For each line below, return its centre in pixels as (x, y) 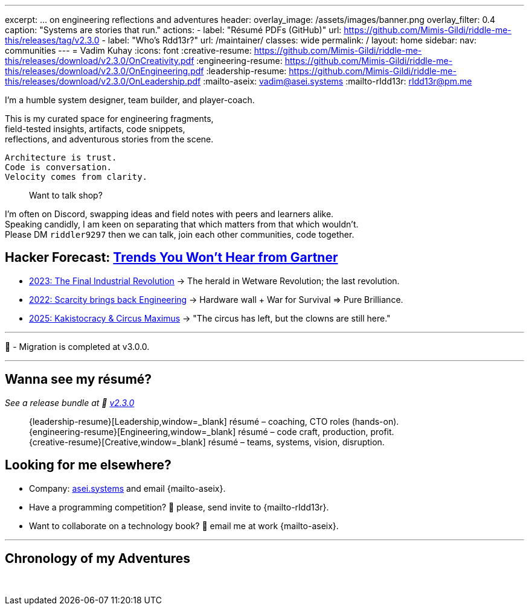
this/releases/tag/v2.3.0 (52, 40)
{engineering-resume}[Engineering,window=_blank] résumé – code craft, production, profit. (212, 431)
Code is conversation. (59, 167)
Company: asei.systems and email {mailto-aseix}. (127, 488)
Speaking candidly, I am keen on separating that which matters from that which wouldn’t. (182, 224)
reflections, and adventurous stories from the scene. (109, 139)
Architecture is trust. (61, 157)
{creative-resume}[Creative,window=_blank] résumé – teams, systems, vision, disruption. (207, 442)
